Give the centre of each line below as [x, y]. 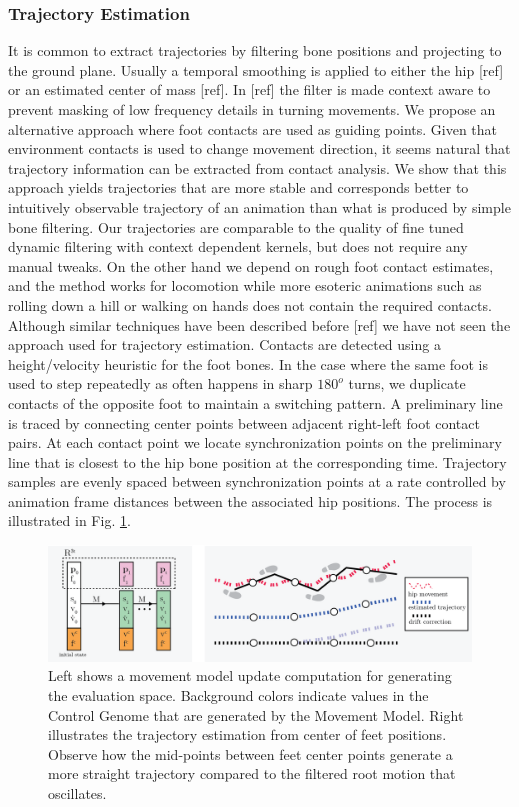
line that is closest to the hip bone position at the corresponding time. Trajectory [257, 461]
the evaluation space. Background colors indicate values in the [238, 695]
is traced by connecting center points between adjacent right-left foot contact [244, 422]
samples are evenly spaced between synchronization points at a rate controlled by [257, 481]
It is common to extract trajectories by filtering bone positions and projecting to [255, 50]
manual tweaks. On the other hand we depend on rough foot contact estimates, [251, 265]
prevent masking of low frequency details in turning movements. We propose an [252, 109]
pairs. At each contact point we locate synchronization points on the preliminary [255, 442]
